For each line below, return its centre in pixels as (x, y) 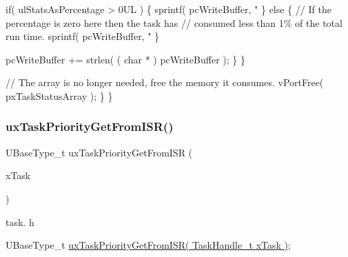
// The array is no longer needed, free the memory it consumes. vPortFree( (165, 82)
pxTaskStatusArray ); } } (59, 95)
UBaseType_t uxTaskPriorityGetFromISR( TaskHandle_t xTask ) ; (148, 245)
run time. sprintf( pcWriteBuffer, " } (83, 36)
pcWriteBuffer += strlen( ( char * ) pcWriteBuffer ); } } (125, 59)
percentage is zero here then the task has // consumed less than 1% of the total (174, 22)
